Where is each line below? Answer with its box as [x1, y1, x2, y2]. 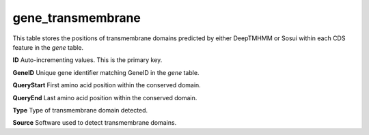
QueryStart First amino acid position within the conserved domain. [12, 81, 201, 89]
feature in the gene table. [12, 43, 84, 51]
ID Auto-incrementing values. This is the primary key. [12, 56, 163, 64]
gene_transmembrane [12, 10, 141, 25]
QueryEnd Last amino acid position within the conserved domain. [12, 93, 197, 102]
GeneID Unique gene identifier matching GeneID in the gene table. [12, 68, 200, 76]
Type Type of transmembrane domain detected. [12, 106, 148, 114]
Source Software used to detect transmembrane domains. [12, 119, 177, 127]
